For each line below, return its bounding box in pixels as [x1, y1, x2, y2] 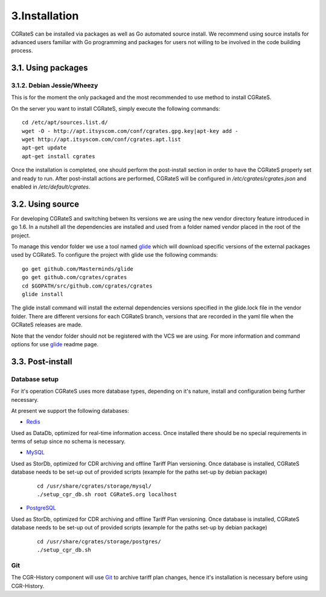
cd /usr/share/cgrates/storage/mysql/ [37, 482, 152, 489]
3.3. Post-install [11, 357, 72, 367]
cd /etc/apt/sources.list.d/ [22, 119, 108, 126]
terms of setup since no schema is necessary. [11, 438, 126, 445]
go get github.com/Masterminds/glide [22, 265, 134, 272]
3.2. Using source [11, 199, 80, 209]
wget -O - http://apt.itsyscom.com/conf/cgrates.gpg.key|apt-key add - [22, 127, 238, 134]
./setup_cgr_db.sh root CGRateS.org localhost [37, 491, 177, 498]
